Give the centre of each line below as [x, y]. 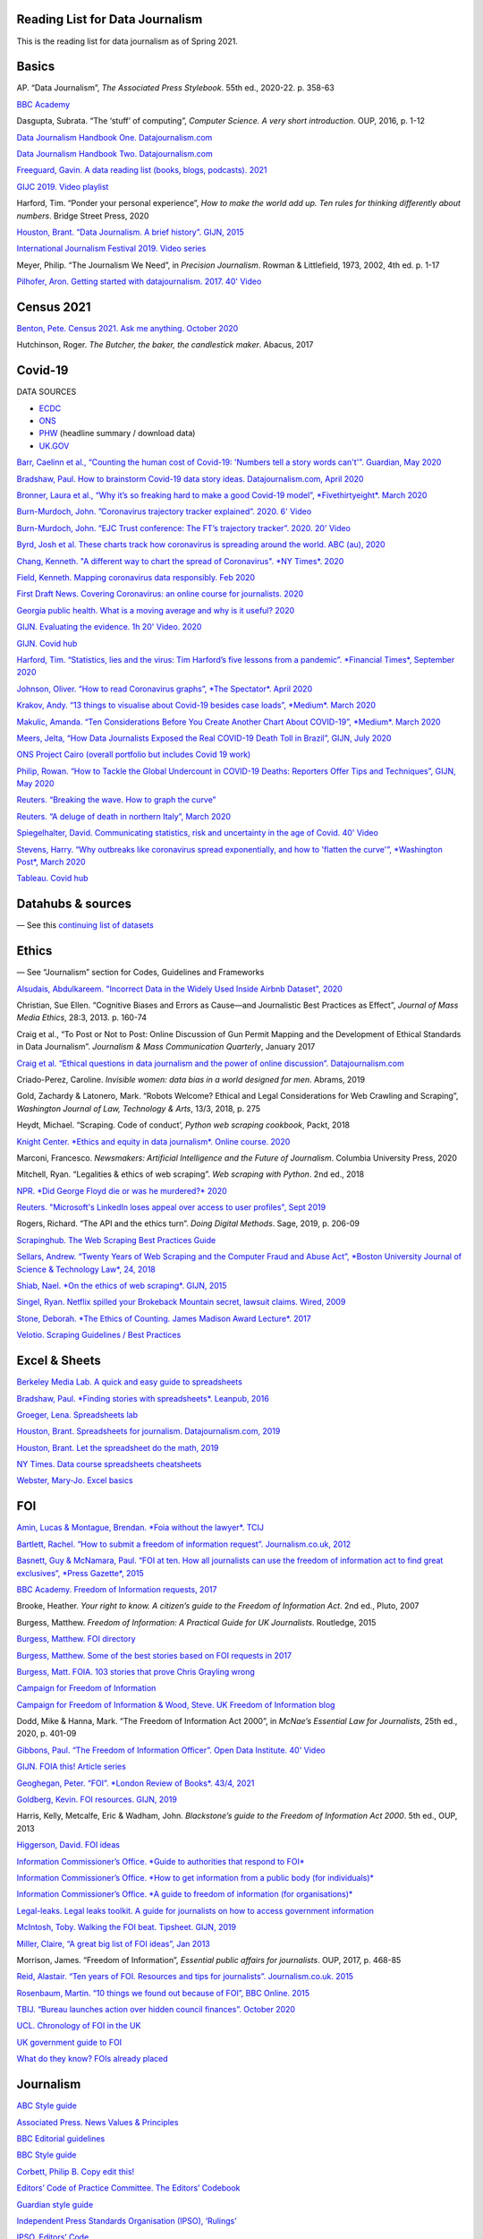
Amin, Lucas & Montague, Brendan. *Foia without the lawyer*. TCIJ [140, 1528]
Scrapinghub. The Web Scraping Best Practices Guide [116, 1240]
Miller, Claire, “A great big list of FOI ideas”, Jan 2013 [113, 1943]
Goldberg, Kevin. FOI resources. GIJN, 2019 [97, 1799]
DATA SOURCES [47, 392]
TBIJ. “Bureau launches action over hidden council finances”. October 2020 [156, 2010]
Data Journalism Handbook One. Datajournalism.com [114, 137]
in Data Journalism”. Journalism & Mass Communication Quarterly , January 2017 [166, 1047]
